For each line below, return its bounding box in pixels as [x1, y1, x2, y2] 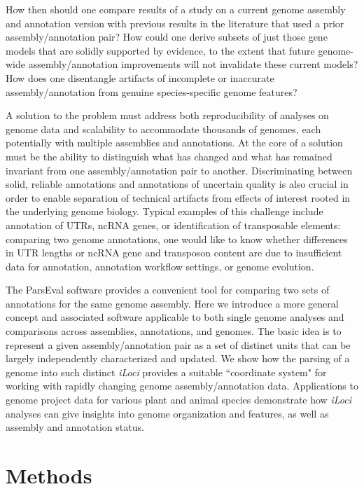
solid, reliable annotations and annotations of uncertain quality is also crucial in [6, 177, 349, 191]
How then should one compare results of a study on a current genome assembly [6, 2, 346, 16]
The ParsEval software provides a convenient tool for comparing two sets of [6, 282, 330, 297]
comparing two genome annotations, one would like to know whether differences [6, 231, 348, 246]
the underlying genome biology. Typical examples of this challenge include [6, 204, 323, 219]
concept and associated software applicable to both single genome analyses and [6, 310, 344, 324]
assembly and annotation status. [6, 420, 144, 434]
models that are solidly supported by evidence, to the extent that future [6, 43, 315, 57]
